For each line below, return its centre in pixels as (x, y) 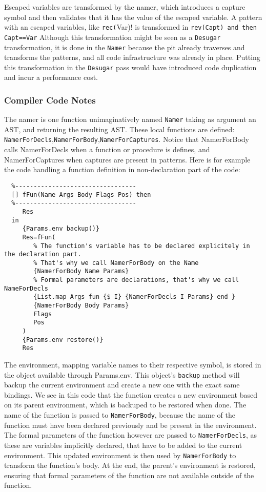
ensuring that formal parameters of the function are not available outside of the (129, 475)
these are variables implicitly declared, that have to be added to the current (123, 445)
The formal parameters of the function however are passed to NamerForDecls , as (130, 435)
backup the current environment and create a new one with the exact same (122, 385)
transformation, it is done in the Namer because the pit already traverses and (125, 47)
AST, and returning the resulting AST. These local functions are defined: (119, 129)
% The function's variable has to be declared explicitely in (142, 246)
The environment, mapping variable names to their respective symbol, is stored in (133, 365)
